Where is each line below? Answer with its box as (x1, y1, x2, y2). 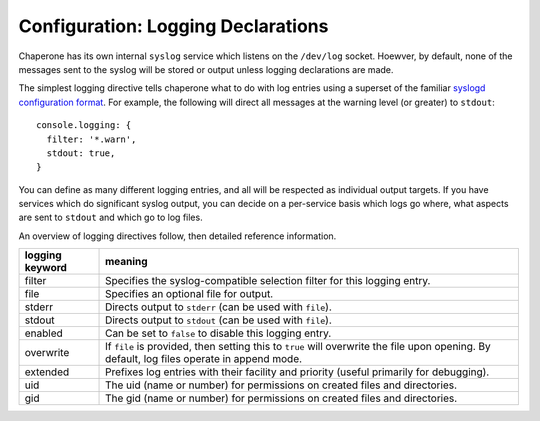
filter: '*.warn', (46, 133, 137, 145)
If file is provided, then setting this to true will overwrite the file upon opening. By (105, 340, 492, 354)
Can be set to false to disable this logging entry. (105, 326, 332, 340)
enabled (24, 326, 64, 340)
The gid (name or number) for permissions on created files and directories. (105, 391, 458, 405)
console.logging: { (36, 120, 132, 131)
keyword (24, 261, 67, 275)
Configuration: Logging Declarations (18, 15, 329, 37)
